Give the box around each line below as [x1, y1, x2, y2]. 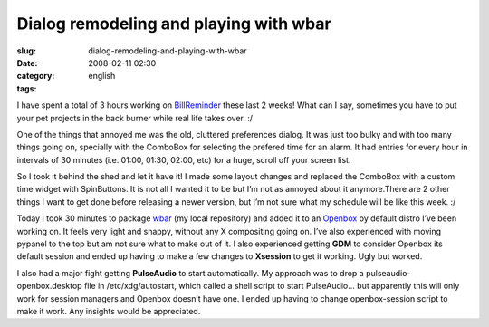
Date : [16, 57, 38, 68]
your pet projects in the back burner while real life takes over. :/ [16, 112, 254, 123]
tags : [16, 82, 37, 94]
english [88, 71, 116, 82]
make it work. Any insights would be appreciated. [16, 305, 201, 316]
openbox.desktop [16, 281, 82, 292]
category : [16, 71, 55, 82]
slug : [16, 45, 36, 56]
